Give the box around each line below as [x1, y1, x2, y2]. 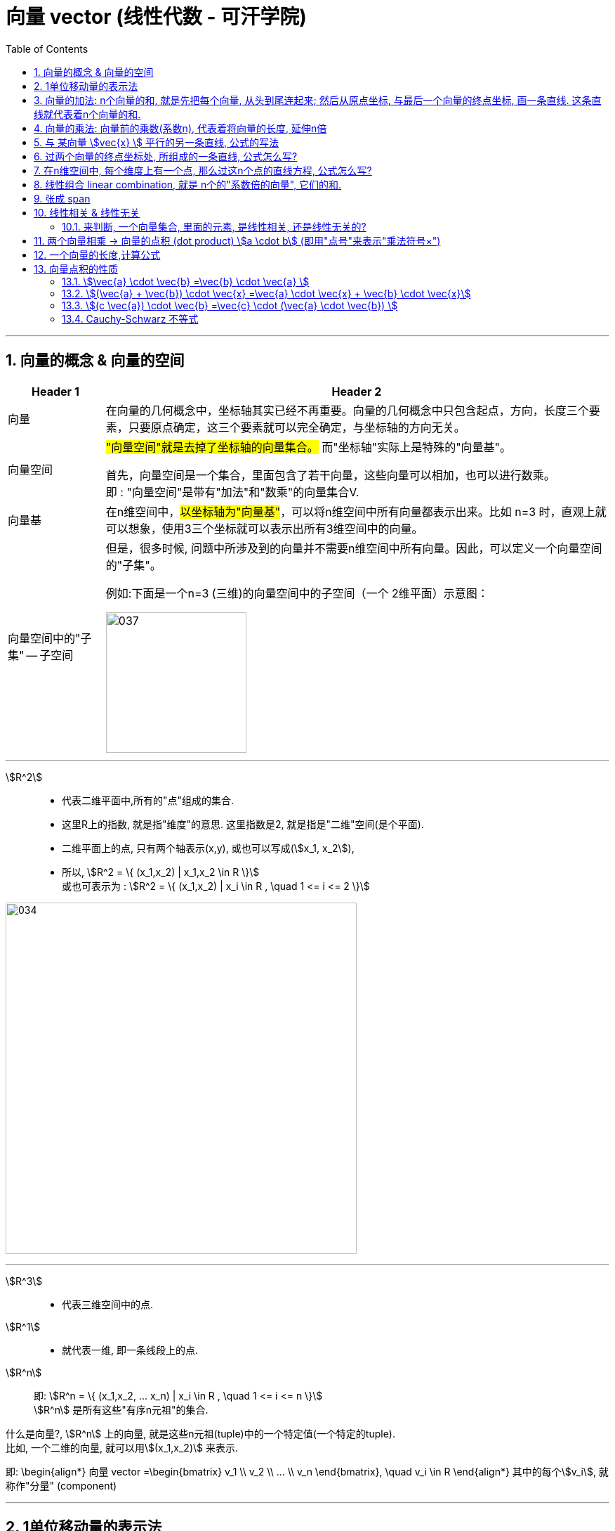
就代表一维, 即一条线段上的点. [62, 1343, 199, 1356]
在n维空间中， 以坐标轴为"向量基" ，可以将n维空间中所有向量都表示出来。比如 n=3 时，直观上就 [105, 504, 607, 519]
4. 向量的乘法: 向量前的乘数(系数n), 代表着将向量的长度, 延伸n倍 [34, 122, 327, 134]
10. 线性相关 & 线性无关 [34, 206, 140, 219]
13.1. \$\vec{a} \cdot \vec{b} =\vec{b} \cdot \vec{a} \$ [62, 275, 310, 288]
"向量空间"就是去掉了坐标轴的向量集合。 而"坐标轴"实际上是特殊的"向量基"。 [105, 439, 512, 454]
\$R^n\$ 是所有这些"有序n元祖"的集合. [34, 1403, 209, 1416]
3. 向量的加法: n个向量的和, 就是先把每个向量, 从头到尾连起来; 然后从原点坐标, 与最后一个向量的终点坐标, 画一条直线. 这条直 [34, 93, 602, 106]
